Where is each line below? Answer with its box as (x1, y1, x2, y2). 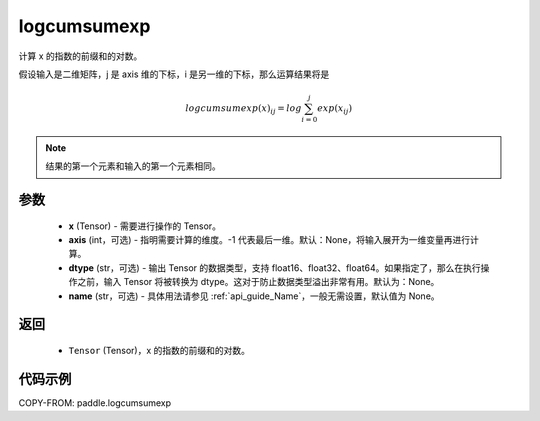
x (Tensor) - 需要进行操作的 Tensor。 (68, 220, 222, 232)
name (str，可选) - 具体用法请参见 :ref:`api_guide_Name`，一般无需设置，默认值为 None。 (68, 290, 440, 302)
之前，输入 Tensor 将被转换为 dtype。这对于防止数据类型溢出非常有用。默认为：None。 (76, 276, 440, 288)
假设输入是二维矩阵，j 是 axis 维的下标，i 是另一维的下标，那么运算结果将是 (18, 68, 330, 80)
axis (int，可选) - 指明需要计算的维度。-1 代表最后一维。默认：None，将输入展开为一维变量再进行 (68, 234, 471, 246)
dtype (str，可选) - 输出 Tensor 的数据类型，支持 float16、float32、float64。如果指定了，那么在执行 (68, 261, 481, 274)
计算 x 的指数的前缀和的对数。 (18, 50, 143, 62)
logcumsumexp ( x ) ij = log (185, 103, 302, 116)
